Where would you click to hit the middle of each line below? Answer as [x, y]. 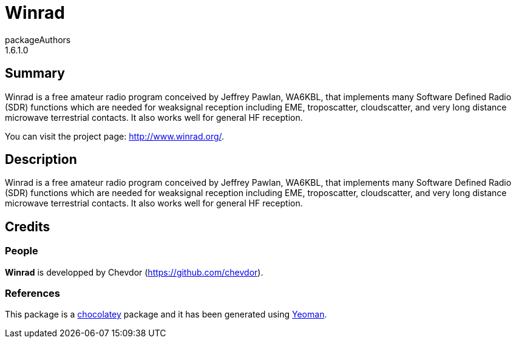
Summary [35, 73]
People [22, 251]
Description [41, 160]
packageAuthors [38, 39]
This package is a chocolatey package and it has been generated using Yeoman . [166, 314]
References [32, 294]
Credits [28, 226]
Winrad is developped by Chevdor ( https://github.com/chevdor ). [134, 272]
